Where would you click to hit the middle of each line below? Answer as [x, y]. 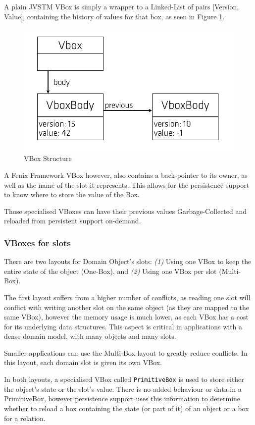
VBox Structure [48, 158]
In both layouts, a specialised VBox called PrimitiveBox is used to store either [124, 379]
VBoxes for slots [37, 242]
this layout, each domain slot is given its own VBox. [83, 362]
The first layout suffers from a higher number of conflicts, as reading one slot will [127, 297]
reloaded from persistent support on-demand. [73, 221]
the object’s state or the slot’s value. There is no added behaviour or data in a [123, 389]
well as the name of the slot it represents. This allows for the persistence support [127, 185]
